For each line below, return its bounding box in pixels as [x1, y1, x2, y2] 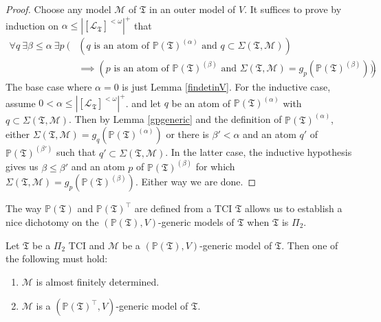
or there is [166, 127, 209, 141]
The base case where [6, 80, 92, 94]
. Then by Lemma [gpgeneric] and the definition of [69, 112, 282, 126]
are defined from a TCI [134, 201, 232, 216]
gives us [6, 159, 39, 174]
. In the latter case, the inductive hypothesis [165, 145, 352, 159]
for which [195, 159, 235, 174]
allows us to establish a [245, 201, 342, 216]
